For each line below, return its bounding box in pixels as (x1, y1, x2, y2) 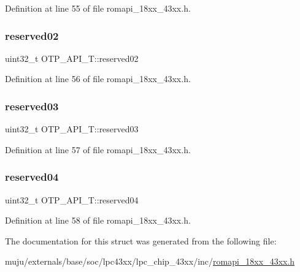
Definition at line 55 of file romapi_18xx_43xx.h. (5, 2, 191, 14)
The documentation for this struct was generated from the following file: (5, 234, 277, 247)
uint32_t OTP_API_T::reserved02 (5, 51, 139, 64)
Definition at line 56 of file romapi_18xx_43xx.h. (5, 72, 191, 85)
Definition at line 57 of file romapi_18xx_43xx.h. (5, 143, 191, 156)
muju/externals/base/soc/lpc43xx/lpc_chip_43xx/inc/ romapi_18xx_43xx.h (5, 255, 295, 268)
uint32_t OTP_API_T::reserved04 (5, 193, 139, 206)
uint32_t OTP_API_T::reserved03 (5, 123, 139, 135)
